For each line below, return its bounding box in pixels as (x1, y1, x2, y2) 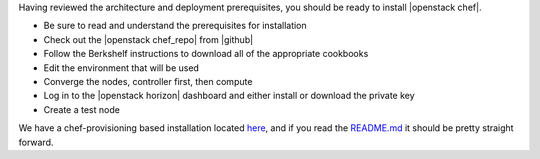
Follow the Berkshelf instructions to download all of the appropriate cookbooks (43, 48, 369, 60)
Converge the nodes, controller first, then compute (43, 75, 253, 87)
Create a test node (43, 103, 120, 115)
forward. (18, 136, 54, 148)
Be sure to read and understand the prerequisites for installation (43, 20, 307, 32)
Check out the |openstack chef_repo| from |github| (43, 33, 254, 45)
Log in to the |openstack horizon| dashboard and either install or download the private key (43, 90, 415, 102)
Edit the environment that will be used (43, 61, 200, 74)
